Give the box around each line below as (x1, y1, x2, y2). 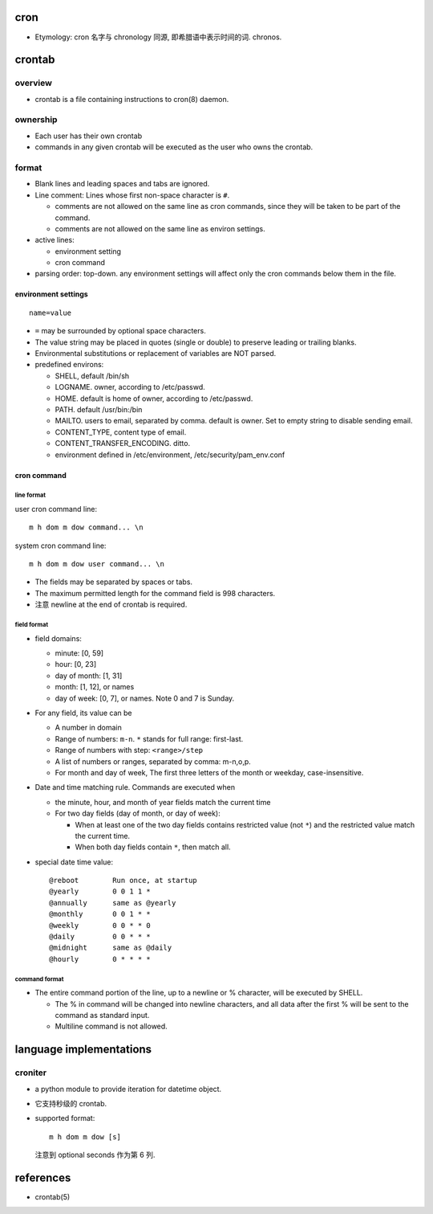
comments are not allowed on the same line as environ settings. (55, 223, 265, 233)
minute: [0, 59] (55, 648, 104, 658)
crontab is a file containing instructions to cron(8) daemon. (34, 94, 229, 104)
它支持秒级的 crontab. (34, 1098, 107, 1108)
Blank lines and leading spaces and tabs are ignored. (34, 179, 210, 189)
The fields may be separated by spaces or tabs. (34, 577, 192, 587)
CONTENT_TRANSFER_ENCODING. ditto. (55, 439, 191, 448)
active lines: (34, 235, 75, 245)
